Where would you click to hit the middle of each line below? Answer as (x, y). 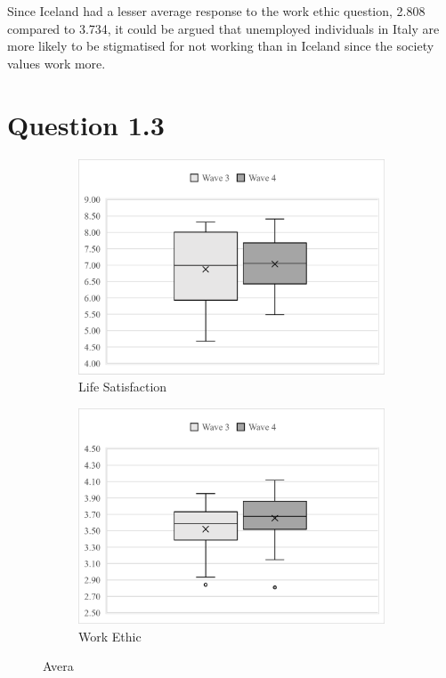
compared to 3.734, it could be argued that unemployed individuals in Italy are (223, 28)
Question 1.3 (86, 124)
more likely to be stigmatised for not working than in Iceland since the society (221, 46)
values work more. (57, 63)
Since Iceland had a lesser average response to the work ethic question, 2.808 (216, 11)
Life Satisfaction (123, 387)
